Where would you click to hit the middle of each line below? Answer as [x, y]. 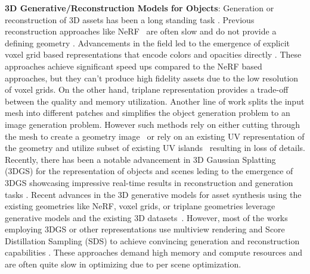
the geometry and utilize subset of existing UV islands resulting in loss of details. [155, 148]
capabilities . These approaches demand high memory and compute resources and [154, 252]
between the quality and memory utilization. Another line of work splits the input [155, 101]
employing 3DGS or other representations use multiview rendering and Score [145, 229]
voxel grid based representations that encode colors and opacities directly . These [153, 54]
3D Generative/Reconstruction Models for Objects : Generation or [139, 8]
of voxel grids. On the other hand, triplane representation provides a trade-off [147, 89]
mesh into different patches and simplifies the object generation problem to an [148, 113]
